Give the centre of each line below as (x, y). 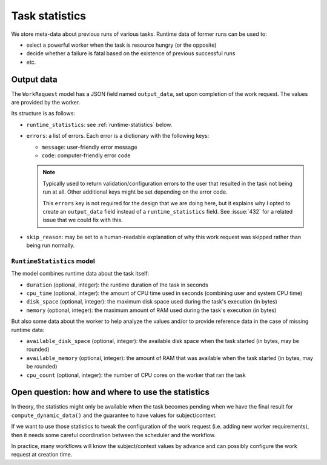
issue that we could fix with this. (83, 220)
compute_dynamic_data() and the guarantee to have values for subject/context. (114, 415)
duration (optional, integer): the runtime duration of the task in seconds (117, 285)
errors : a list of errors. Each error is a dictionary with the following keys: (118, 136)
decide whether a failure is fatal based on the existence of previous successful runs (131, 53)
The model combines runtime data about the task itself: (80, 274)
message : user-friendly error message (89, 147)
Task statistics (49, 16)
